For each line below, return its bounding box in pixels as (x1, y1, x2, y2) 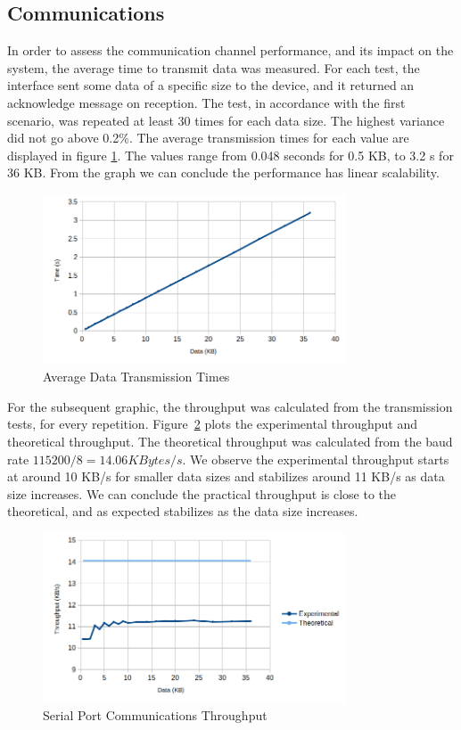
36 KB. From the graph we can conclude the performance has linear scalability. (7, 163, 440, 182)
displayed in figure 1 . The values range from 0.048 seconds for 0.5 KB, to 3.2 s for (7, 145, 454, 164)
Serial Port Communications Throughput (43, 706, 268, 725)
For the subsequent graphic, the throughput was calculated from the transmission (7, 397, 453, 415)
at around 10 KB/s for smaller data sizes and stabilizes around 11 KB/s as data (7, 467, 445, 486)
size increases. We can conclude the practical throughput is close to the (7, 484, 397, 503)
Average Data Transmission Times (43, 367, 230, 386)
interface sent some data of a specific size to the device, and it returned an (7, 76, 415, 94)
